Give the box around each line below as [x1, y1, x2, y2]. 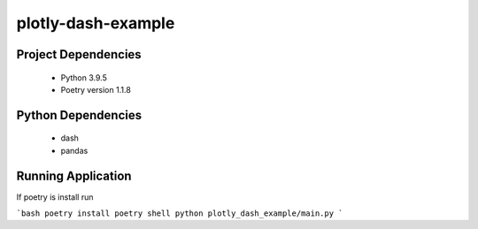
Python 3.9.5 [60, 72, 108, 83]
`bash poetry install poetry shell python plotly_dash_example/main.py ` [16, 209, 344, 218]
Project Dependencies [16, 47, 142, 62]
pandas [60, 145, 89, 156]
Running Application [16, 168, 132, 183]
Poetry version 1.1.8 [60, 84, 132, 95]
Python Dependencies [16, 107, 142, 123]
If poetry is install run [16, 191, 94, 202]
